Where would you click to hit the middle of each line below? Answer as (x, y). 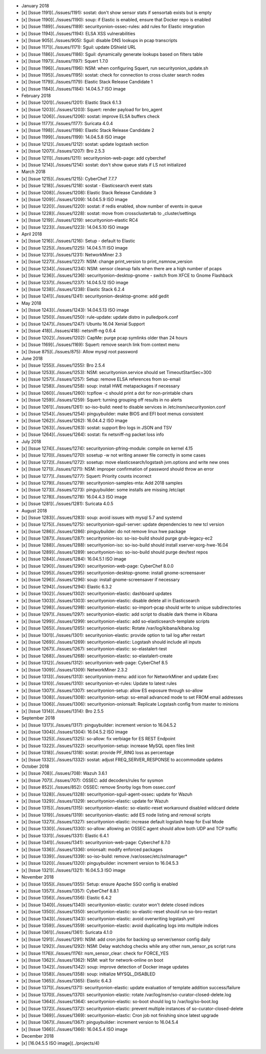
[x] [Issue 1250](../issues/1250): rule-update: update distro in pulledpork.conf (100, 317)
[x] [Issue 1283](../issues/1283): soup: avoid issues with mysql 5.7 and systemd (102, 517)
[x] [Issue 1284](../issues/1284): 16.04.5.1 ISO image (74, 559)
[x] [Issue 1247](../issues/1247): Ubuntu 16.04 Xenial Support (83, 324)
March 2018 (33, 172)
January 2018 (35, 6)
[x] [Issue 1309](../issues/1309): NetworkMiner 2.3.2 (75, 670)
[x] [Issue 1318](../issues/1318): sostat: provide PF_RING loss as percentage (98, 753)
